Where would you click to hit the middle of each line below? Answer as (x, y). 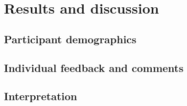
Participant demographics (70, 39)
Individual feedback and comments (94, 67)
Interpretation (41, 96)
